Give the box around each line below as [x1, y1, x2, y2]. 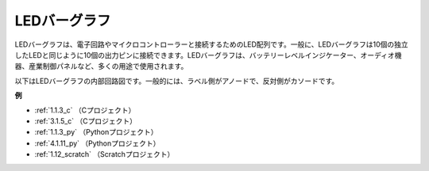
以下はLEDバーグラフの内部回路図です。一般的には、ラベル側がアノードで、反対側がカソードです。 [14, 76, 339, 85]
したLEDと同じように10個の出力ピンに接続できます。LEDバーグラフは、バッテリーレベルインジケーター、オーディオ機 [14, 50, 402, 59]
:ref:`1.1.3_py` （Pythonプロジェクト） [34, 127, 158, 137]
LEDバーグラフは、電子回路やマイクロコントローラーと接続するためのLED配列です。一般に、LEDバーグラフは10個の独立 [14, 40, 408, 49]
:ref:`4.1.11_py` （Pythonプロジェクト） [34, 139, 160, 148]
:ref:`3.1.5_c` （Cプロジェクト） [34, 116, 137, 126]
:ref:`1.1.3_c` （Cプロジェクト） [34, 105, 136, 115]
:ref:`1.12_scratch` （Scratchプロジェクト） [34, 150, 175, 159]
